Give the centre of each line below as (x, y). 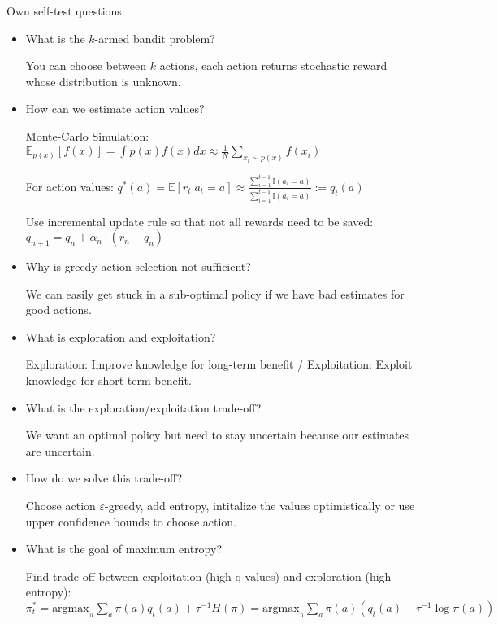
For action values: (69, 186)
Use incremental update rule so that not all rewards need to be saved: (199, 221)
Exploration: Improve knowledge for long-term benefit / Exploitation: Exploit (219, 364)
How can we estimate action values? (115, 109)
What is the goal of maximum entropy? (124, 549)
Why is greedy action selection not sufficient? (138, 266)
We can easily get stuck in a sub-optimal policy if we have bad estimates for (215, 293)
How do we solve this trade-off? (104, 478)
